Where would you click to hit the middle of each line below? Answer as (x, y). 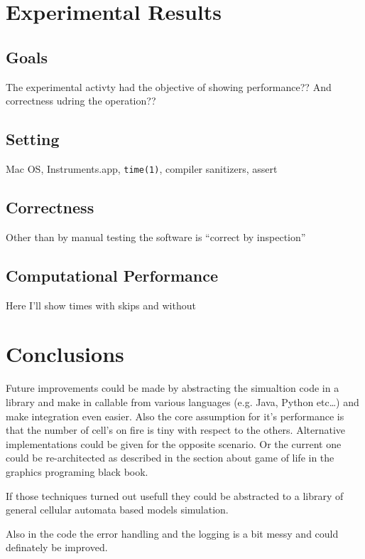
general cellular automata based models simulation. (117, 510)
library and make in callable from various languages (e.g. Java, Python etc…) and (182, 401)
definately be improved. (57, 547)
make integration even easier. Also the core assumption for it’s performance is (175, 416)
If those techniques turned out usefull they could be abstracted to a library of (175, 495)
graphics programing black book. (77, 471)
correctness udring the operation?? (81, 101)
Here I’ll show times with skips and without (101, 305)
